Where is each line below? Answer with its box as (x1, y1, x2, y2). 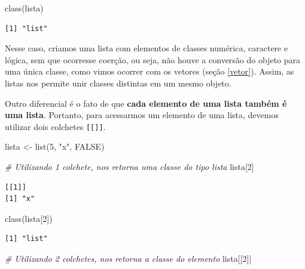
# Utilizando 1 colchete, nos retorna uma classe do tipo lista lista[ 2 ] (5, 160, 254, 172)
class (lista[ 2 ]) (5, 212, 53, 224)
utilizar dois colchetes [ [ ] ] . (5, 120, 106, 132)
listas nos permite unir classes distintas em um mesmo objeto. (5, 76, 231, 89)
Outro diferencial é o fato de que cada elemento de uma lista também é (5, 97, 287, 109)
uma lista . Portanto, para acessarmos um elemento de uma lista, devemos (5, 109, 279, 121)
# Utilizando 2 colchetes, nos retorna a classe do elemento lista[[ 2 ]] (5, 252, 252, 264)
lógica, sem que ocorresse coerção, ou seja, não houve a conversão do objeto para (5, 53, 301, 66)
